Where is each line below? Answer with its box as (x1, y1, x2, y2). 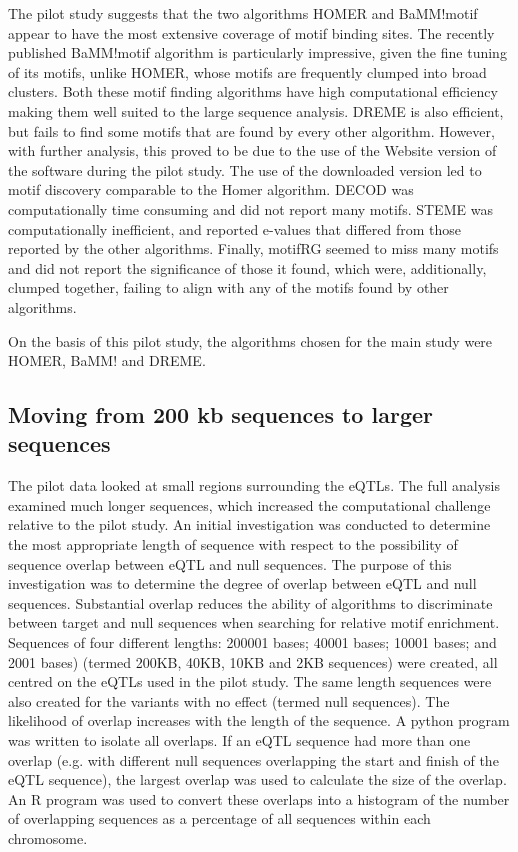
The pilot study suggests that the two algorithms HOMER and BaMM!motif (8, 3, 478, 23)
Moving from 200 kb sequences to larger (8, 399, 433, 430)
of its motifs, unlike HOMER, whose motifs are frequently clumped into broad (8, 61, 487, 82)
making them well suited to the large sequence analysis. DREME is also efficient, (8, 100, 504, 121)
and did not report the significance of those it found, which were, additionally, (8, 257, 487, 278)
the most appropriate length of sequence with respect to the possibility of (8, 534, 458, 555)
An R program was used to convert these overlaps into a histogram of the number (8, 788, 510, 809)
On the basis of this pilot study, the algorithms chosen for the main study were (8, 330, 493, 351)
